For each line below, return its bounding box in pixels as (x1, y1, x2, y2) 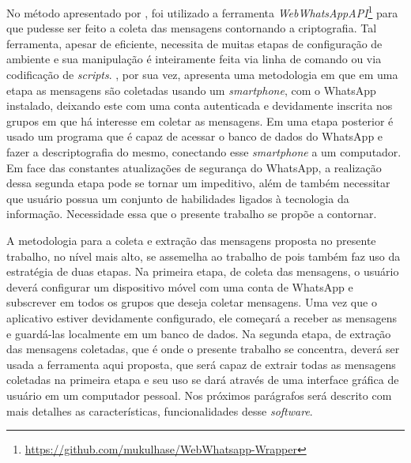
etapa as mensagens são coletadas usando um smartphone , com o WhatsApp (6, 81, 376, 98)
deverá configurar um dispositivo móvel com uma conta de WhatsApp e (6, 278, 353, 295)
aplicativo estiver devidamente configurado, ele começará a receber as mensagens (6, 309, 397, 326)
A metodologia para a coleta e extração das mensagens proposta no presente (6, 231, 376, 248)
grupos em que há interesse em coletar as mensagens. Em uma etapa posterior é (6, 112, 394, 129)
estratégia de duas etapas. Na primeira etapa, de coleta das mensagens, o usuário (6, 263, 399, 280)
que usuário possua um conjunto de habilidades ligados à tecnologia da (6, 190, 349, 206)
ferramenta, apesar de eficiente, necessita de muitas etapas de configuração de (6, 35, 383, 51)
